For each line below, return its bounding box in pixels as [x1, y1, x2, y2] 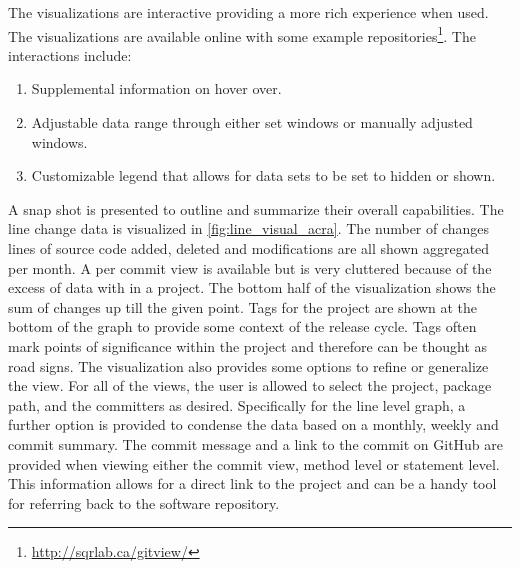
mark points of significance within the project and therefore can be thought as [8, 335, 488, 356]
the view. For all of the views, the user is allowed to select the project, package [8, 375, 492, 396]
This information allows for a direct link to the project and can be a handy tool [8, 473, 497, 494]
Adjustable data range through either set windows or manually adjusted [31, 112, 473, 133]
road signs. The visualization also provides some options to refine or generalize [8, 355, 489, 376]
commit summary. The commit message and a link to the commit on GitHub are [8, 433, 504, 454]
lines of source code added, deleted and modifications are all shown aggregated [8, 238, 490, 258]
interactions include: [8, 44, 132, 65]
